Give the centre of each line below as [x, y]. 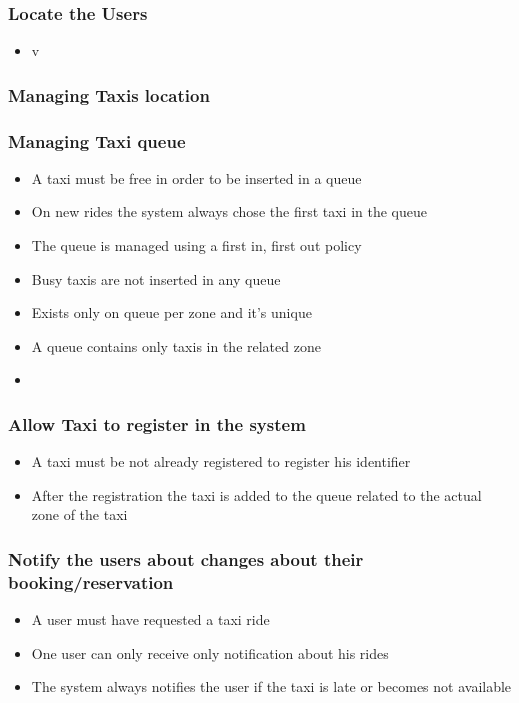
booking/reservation [91, 581]
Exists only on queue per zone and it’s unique [171, 312]
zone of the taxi [79, 514]
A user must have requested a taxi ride [150, 619]
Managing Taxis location [109, 94]
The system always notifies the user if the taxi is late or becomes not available [271, 686]
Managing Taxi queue [97, 140]
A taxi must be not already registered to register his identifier [221, 461]
